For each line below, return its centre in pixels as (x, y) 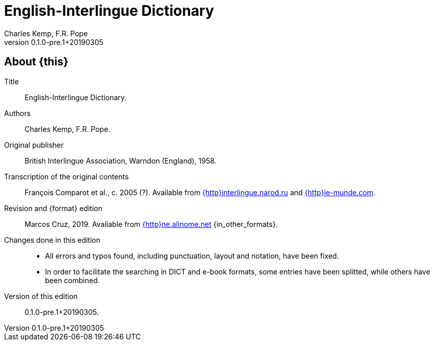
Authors (17, 113)
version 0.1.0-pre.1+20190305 (54, 42)
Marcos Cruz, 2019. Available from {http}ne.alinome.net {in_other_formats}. (151, 224)
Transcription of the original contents (67, 176)
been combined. (72, 280)
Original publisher (34, 145)
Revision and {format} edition (53, 208)
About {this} (36, 62)
